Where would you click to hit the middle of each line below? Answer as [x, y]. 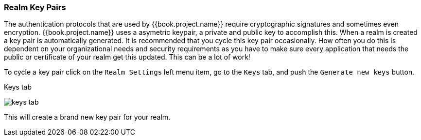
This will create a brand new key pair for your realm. [87, 117]
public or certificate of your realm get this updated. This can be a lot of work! [127, 57]
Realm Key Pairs [35, 7]
